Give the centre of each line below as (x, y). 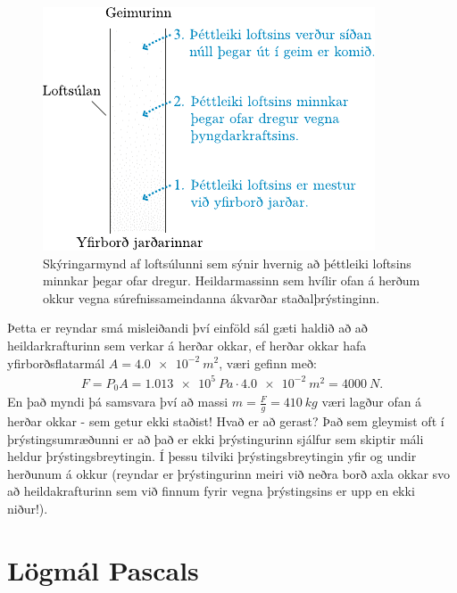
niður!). (28, 508)
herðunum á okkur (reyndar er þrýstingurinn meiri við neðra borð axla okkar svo (229, 473)
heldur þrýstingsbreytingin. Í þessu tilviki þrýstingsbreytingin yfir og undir (212, 456)
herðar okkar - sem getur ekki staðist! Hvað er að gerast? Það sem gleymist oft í (226, 420)
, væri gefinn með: (268, 362)
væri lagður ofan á (372, 402)
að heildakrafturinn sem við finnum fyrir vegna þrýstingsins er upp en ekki (211, 491)
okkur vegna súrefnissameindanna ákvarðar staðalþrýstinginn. (212, 297)
